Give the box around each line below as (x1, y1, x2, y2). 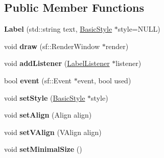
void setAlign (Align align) (4, 109, 92, 120)
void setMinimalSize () (4, 144, 82, 154)
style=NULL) (118, 24, 160, 34)
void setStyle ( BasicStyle (4, 92, 85, 103)
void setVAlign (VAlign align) (4, 126, 102, 137)
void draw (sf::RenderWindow (4, 40, 100, 51)
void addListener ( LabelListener (4, 58, 110, 69)
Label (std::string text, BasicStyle (4, 24, 112, 34)
